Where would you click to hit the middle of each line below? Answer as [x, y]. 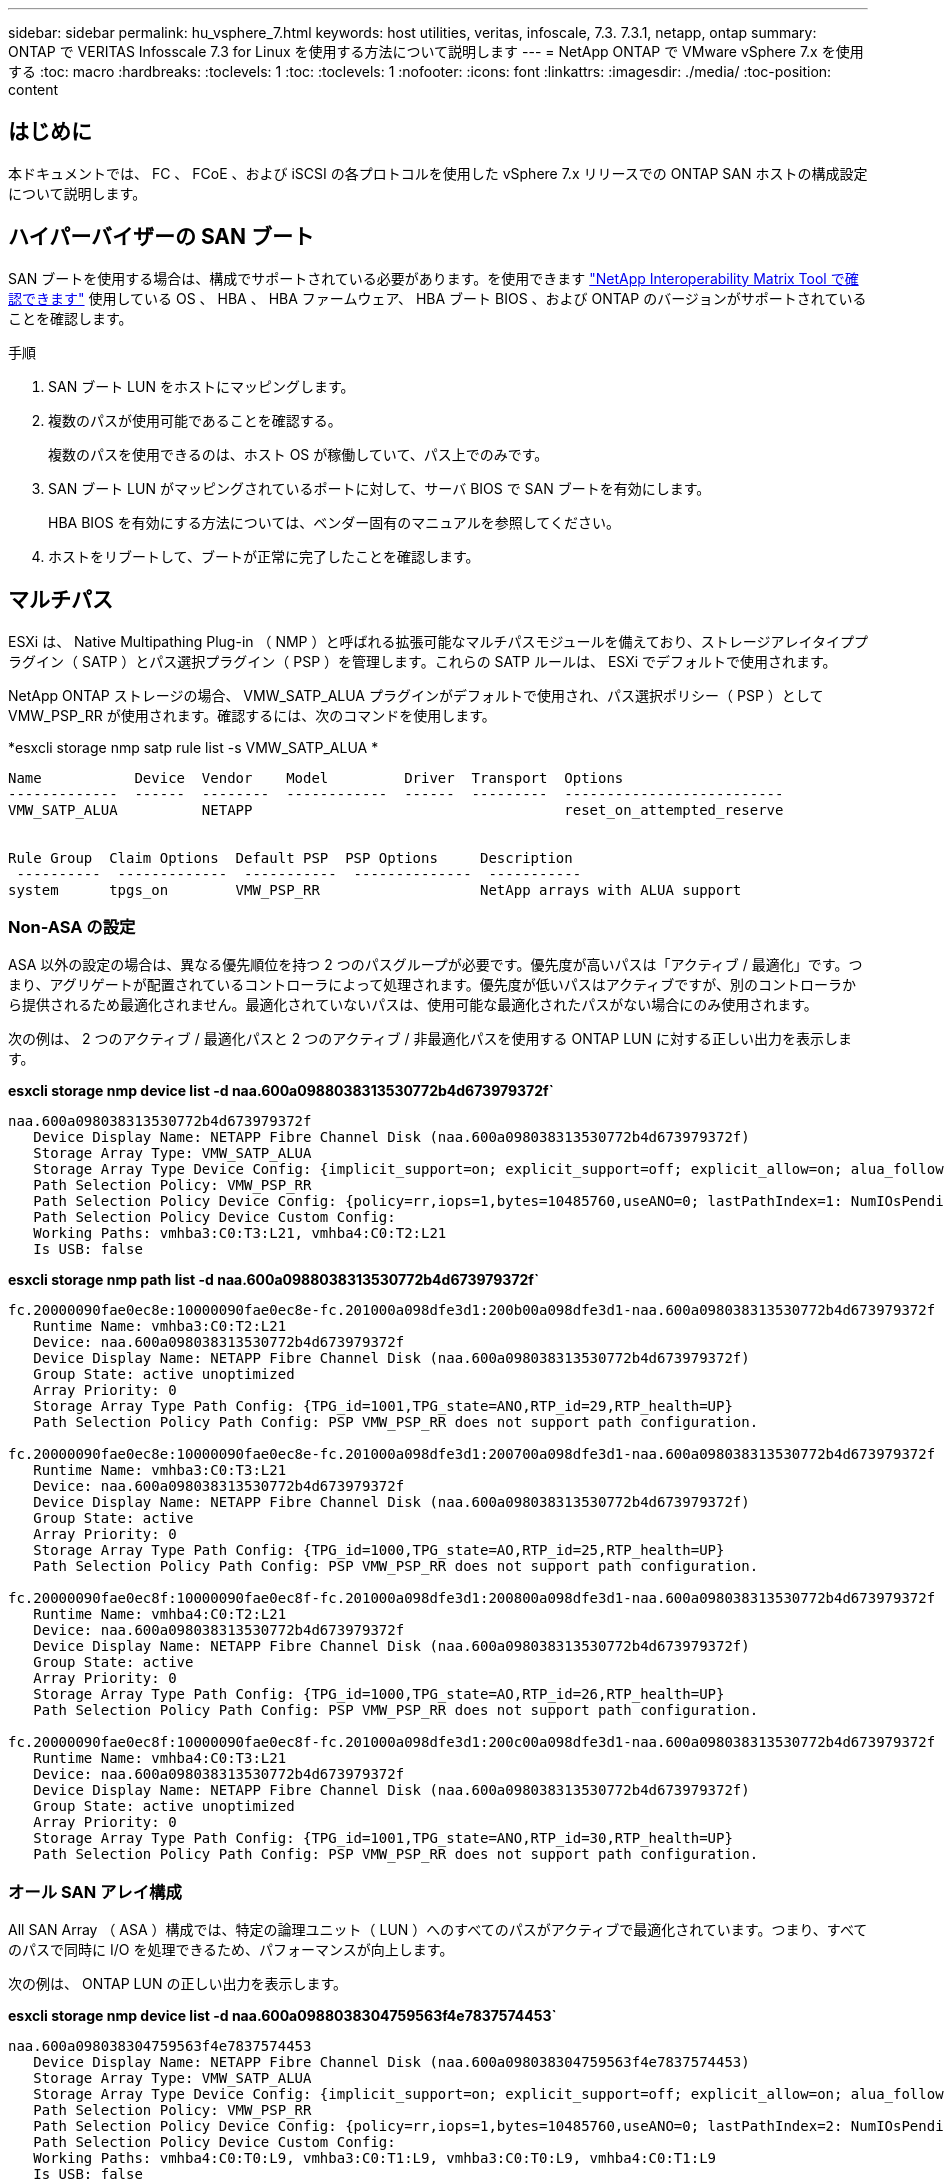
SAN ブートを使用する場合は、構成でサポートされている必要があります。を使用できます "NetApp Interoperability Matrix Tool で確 [433, 278]
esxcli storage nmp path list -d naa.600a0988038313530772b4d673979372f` [274, 1280]
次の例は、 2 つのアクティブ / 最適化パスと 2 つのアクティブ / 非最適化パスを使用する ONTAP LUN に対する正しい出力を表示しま [430, 1039]
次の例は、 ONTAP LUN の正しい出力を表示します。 [177, 1984]
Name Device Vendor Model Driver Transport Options [316, 777]
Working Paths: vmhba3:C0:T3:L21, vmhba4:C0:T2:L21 [240, 1233]
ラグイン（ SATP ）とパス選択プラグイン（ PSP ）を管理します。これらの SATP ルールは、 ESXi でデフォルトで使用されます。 [422, 661]
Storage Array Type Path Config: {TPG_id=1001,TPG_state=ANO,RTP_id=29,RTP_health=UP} [383, 1406]
